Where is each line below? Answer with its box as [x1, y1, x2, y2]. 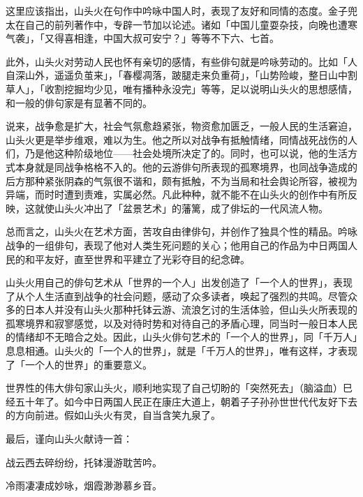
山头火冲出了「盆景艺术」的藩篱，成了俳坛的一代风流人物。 [54, 200, 328, 215]
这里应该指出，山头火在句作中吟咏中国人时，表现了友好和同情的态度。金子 [6, 3, 348, 17]
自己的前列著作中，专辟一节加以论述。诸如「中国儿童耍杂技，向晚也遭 [24, 17, 348, 31]
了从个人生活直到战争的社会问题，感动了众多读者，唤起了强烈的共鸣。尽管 [6, 288, 348, 303]
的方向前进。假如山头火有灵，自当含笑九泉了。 [6, 408, 221, 422]
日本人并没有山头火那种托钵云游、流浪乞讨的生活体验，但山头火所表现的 [24, 302, 357, 317]
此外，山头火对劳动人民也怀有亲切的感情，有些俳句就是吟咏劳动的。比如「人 [6, 54, 357, 68]
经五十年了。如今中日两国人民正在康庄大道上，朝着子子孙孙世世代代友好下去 [6, 394, 357, 408]
